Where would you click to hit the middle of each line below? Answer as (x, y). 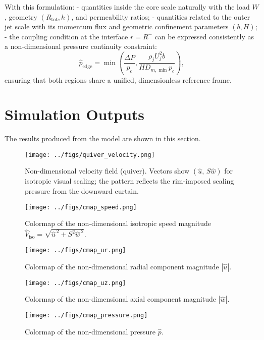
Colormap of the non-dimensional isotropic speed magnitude (118, 223)
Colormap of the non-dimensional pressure (90, 331)
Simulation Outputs (75, 114)
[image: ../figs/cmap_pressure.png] (86, 316)
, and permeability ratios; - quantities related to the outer (161, 16)
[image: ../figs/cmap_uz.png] (75, 283)
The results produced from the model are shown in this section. (103, 138)
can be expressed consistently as (204, 36)
